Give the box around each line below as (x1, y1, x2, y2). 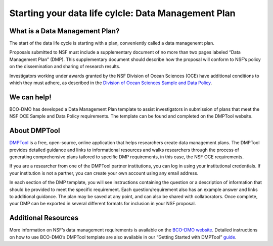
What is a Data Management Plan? (9, 27, 120, 35)
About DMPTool (9, 127, 60, 135)
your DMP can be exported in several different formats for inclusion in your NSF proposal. (9, 201, 196, 207)
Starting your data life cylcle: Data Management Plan (9, 8, 236, 19)
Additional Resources (9, 214, 78, 222)
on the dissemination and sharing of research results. (9, 64, 121, 70)
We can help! (9, 93, 52, 101)
